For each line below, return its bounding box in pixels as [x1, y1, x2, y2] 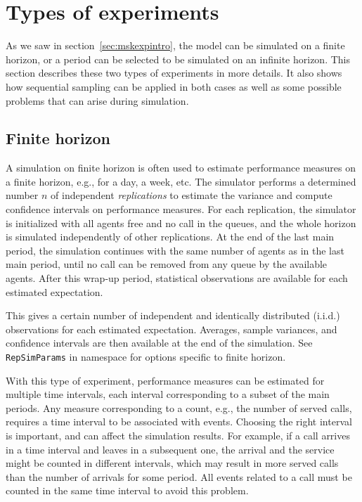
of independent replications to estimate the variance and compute [51, 188, 332, 202]
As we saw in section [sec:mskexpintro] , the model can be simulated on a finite [6, 38, 345, 53]
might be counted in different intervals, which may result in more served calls [6, 456, 339, 470]
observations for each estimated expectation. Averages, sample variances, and [6, 321, 337, 336]
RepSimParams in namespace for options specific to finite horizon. [6, 349, 286, 364]
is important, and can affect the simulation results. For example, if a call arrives [6, 428, 350, 443]
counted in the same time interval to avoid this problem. [6, 483, 249, 498]
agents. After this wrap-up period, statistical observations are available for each [6, 271, 348, 285]
